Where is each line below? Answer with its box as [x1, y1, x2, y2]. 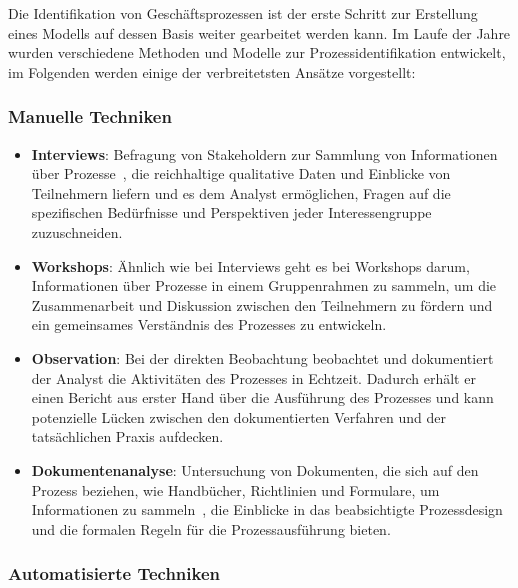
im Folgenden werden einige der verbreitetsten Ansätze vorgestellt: [8, 61, 416, 82]
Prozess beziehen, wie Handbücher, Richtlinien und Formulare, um [31, 479, 440, 500]
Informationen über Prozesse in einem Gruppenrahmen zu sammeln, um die [31, 275, 497, 296]
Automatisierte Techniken [8, 561, 221, 586]
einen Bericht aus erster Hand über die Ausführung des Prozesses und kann [31, 387, 494, 408]
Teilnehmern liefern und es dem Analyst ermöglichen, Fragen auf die [31, 182, 451, 203]
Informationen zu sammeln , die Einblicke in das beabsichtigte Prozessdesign [31, 499, 503, 520]
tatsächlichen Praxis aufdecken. [31, 426, 224, 447]
